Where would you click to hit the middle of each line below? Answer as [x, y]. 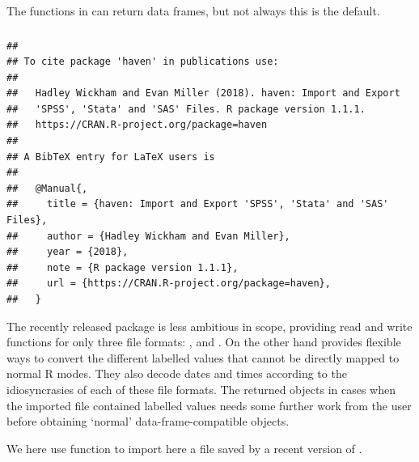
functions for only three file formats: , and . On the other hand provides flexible [204, 342]
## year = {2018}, [68, 252]
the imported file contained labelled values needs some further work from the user [209, 405]
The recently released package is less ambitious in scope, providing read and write [209, 326]
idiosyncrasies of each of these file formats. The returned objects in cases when [201, 389]
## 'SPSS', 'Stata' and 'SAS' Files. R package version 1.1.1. [186, 109]
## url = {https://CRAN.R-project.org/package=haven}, [169, 284]
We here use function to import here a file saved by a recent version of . [184, 448]
